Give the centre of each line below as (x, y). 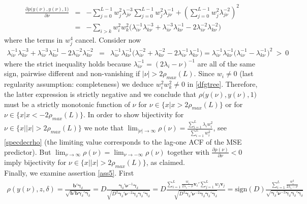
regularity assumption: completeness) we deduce (79, 83)
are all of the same (226, 63)
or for (234, 104)
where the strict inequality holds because (68, 63)
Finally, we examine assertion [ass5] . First (69, 173)
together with (188, 151)
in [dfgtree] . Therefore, (222, 83)
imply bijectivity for (35, 162)
